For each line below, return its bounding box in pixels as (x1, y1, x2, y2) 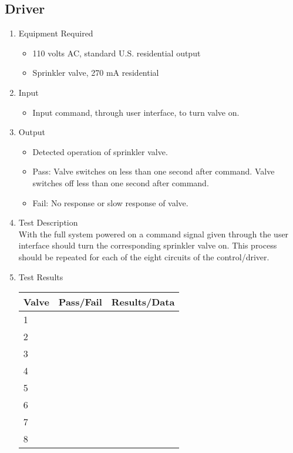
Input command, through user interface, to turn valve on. (32, 106, 240, 118)
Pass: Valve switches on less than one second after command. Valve (32, 165, 275, 177)
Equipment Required (18, 27, 93, 39)
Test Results (18, 270, 63, 283)
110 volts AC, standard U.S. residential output (32, 46, 201, 59)
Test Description (18, 216, 78, 229)
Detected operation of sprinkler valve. (32, 145, 168, 157)
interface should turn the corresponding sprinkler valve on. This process (18, 239, 277, 251)
